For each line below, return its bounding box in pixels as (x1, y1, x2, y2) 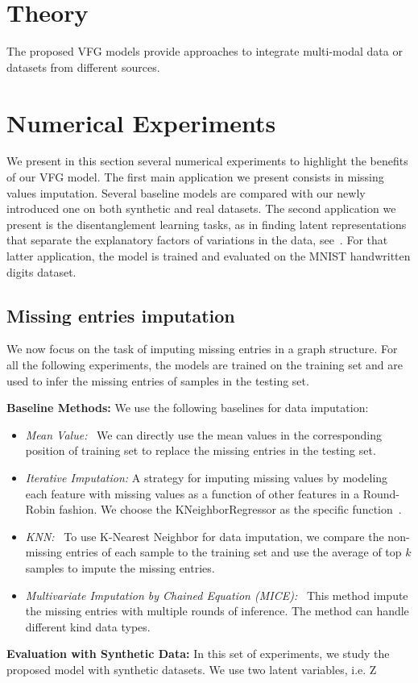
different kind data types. (25, 618, 151, 635)
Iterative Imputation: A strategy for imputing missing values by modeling (25, 469, 388, 485)
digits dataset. (6, 263, 77, 280)
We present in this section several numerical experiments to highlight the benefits (6, 152, 408, 169)
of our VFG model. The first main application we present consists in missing (6, 169, 384, 185)
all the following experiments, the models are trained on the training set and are (6, 356, 403, 373)
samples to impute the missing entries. (25, 559, 215, 576)
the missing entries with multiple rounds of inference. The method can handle (25, 602, 409, 619)
